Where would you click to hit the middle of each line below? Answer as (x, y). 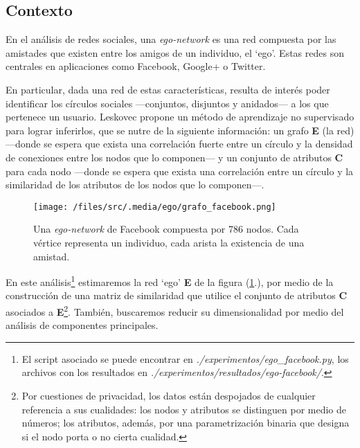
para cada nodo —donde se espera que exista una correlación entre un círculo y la (180, 171)
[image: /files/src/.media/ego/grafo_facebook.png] (155, 207)
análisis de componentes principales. (82, 325)
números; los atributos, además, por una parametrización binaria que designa (186, 423)
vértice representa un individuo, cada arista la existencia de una (169, 242)
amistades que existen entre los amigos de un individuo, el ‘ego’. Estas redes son (175, 52)
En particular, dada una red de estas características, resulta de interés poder (168, 89)
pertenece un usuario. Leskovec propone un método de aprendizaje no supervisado (180, 117)
